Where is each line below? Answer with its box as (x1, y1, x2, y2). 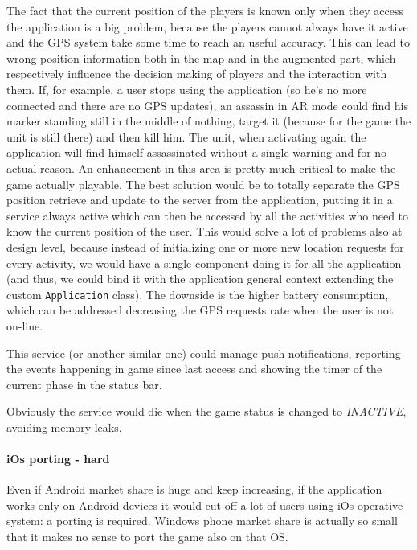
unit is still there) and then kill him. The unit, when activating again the (6, 128, 366, 145)
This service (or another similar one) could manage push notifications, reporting (6, 344, 401, 361)
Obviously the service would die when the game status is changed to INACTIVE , (6, 403, 407, 420)
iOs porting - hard (6, 450, 110, 467)
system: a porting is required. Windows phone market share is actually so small (6, 512, 398, 529)
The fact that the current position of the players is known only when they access (6, 2, 403, 18)
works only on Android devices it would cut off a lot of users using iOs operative (6, 496, 403, 513)
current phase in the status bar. (6, 376, 162, 392)
